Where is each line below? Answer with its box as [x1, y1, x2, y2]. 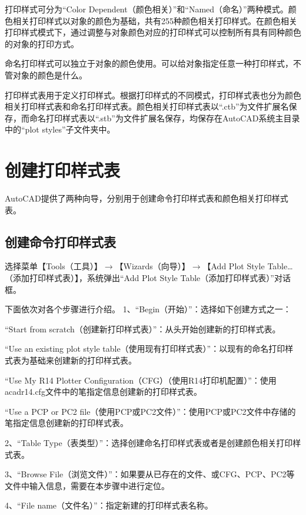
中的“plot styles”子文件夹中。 [5, 123, 115, 136]
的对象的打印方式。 [5, 37, 79, 49]
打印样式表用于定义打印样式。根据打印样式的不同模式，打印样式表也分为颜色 [5, 88, 301, 101]
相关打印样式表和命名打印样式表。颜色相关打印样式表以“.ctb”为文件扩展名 [5, 100, 289, 113]
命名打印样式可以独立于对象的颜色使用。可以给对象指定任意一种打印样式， [5, 57, 293, 70]
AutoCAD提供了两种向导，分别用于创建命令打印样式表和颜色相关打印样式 [5, 192, 288, 204]
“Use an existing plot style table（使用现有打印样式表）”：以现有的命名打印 [5, 342, 285, 355]
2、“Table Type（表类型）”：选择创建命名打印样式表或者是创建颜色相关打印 [5, 436, 293, 448]
